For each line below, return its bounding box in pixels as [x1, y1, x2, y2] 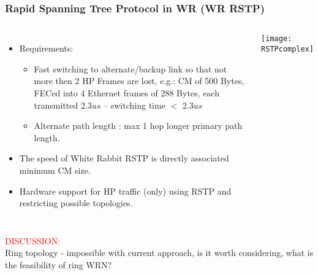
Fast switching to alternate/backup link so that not [34, 62, 227, 75]
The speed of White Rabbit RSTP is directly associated [19, 152, 229, 165]
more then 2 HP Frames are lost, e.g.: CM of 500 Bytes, [34, 74, 244, 87]
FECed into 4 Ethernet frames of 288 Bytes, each [34, 87, 219, 99]
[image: [261, 34, 292, 44]
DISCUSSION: [5, 234, 61, 247]
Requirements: [19, 42, 74, 55]
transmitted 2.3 [34, 98, 92, 111]
